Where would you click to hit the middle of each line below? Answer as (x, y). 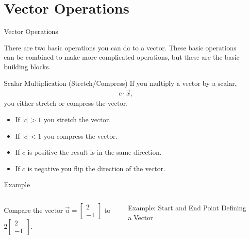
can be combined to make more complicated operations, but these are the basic (122, 57)
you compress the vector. (80, 135)
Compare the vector (33, 210)
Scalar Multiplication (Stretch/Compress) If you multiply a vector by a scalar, (120, 83)
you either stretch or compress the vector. (66, 103)
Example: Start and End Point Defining (187, 207)
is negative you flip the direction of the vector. (96, 168)
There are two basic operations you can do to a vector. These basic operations (120, 47)
